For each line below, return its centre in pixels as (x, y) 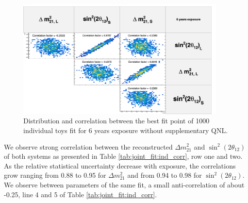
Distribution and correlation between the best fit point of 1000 (116, 121)
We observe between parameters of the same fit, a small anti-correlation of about (124, 184)
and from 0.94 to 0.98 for (165, 175)
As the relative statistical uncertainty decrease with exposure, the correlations (120, 165)
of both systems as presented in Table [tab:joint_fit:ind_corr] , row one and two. (123, 156)
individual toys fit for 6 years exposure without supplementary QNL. (126, 130)
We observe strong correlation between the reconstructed (88, 146)
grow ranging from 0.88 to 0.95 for (55, 175)
